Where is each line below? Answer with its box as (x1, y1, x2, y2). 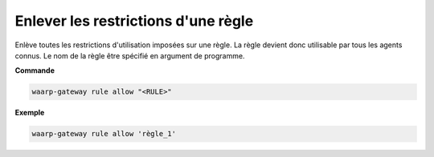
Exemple (14, 108, 45, 118)
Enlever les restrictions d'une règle (14, 12, 254, 30)
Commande (14, 66, 55, 75)
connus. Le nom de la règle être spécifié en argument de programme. (14, 50, 245, 60)
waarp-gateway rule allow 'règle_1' (31, 129, 177, 139)
